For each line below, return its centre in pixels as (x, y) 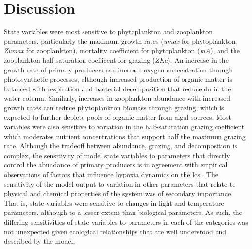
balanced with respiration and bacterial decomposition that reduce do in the (118, 88)
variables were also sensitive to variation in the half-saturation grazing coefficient (124, 127)
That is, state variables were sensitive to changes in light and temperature (114, 203)
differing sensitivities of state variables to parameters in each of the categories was (126, 222)
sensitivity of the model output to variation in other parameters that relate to (120, 184)
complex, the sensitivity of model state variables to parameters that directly (117, 155)
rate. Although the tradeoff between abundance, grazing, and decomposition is (121, 146)
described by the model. (40, 241)
